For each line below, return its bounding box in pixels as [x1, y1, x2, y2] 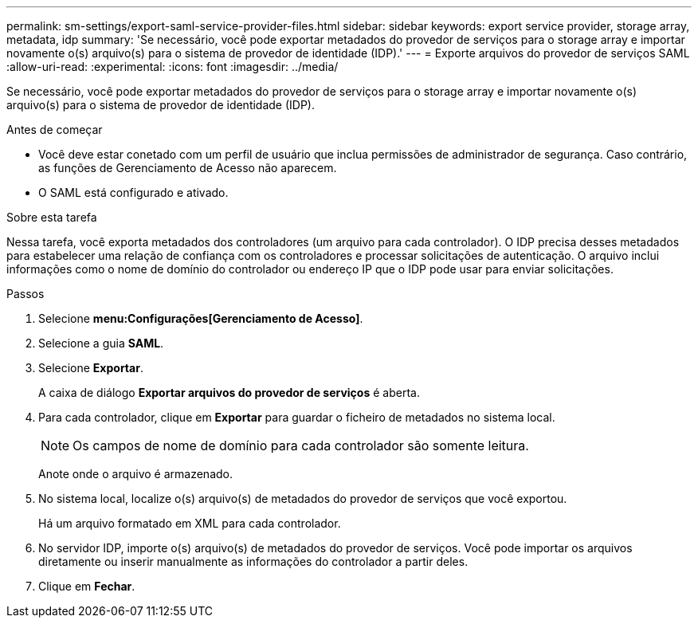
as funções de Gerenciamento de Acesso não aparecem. [38, 161, 337, 175]
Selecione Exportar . [38, 361, 143, 375]
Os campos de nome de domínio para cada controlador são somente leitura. [73, 438, 529, 453]
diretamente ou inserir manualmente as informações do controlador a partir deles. [38, 555, 469, 568]
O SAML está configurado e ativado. [38, 186, 229, 199]
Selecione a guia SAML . [38, 336, 164, 350]
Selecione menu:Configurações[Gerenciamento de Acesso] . [38, 312, 363, 325]
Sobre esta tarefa [6, 210, 97, 224]
